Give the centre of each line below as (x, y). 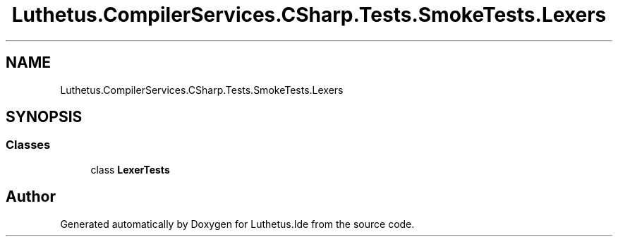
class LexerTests (130, 169)
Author (31, 197)
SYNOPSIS (44, 117)
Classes (28, 145)
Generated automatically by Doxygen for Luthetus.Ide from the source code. (237, 224)
